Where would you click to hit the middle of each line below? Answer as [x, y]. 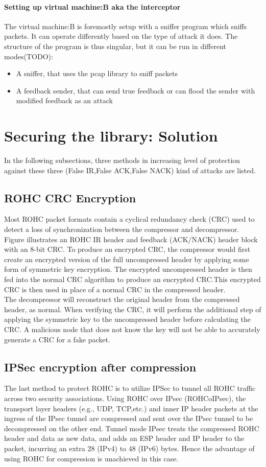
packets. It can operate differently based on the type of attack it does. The [121, 36]
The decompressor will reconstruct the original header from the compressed [122, 299]
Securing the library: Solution [111, 136]
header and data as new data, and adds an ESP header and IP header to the [124, 438]
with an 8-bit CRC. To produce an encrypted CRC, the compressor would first [127, 249]
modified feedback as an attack [64, 100]
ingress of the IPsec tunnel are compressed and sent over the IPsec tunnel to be [129, 418]
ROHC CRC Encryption [70, 197]
